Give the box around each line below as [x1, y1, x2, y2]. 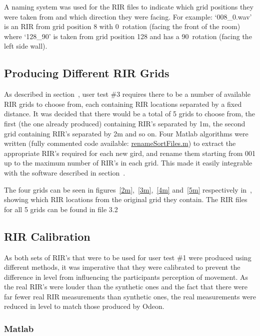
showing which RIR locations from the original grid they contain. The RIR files [4, 194, 247, 205]
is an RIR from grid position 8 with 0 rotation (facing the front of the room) [4, 21, 240, 32]
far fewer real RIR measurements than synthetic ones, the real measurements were [4, 291, 256, 301]
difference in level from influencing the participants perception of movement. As [4, 271, 248, 282]
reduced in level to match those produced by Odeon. [4, 301, 164, 311]
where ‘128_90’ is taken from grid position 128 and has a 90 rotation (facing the [4, 31, 252, 41]
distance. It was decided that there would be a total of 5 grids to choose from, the [4, 108, 255, 119]
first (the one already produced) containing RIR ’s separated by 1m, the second [4, 118, 245, 128]
